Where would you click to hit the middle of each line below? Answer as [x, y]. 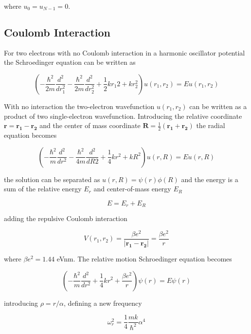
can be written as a [218, 106]
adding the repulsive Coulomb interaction [66, 218]
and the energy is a [210, 179]
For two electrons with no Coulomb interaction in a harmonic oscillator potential [125, 52]
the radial [211, 125]
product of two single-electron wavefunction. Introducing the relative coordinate [123, 116]
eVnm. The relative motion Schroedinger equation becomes [144, 258]
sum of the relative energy [43, 189]
